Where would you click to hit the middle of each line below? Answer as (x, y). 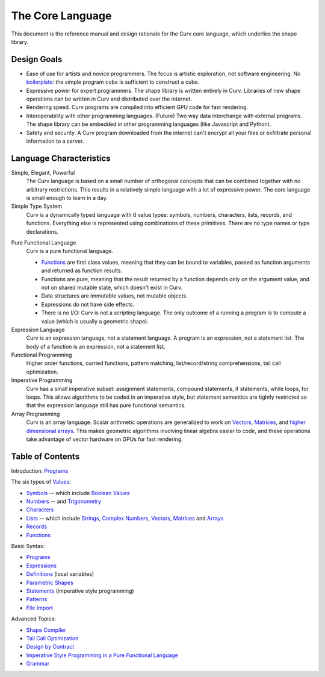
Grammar (38, 664)
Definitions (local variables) (60, 574)
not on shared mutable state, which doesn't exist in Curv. (112, 287)
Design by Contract (50, 647)
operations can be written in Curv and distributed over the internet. (109, 99)
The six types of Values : (41, 482)
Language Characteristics (61, 158)
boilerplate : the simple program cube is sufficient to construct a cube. (113, 82)
